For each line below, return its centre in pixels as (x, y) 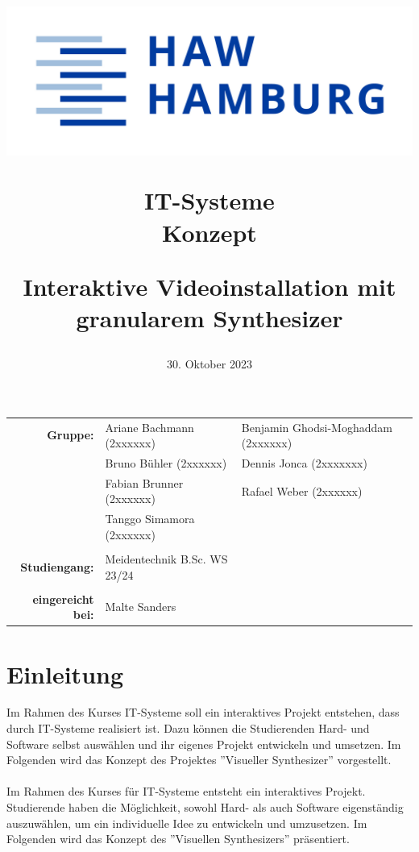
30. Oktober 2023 (209, 364)
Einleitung (65, 673)
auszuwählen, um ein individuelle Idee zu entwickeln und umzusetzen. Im (187, 823)
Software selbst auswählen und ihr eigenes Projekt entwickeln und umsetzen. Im (204, 744)
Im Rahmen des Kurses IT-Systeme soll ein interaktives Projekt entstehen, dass (203, 712)
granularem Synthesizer (209, 318)
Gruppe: (71, 435)
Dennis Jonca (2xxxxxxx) (304, 462)
